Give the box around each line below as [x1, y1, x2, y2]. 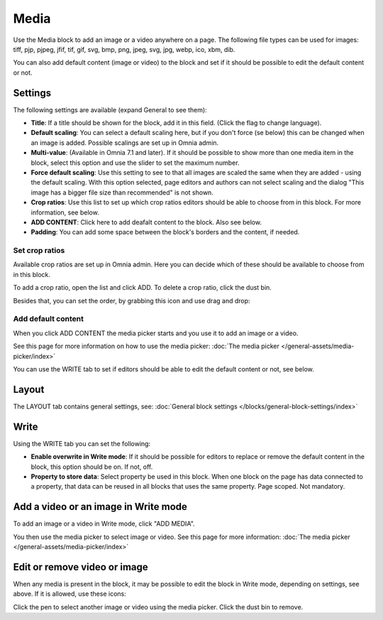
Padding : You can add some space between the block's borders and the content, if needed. [30, 228, 300, 236]
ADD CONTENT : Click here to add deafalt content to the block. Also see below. [30, 217, 262, 227]
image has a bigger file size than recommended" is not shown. [30, 188, 214, 197]
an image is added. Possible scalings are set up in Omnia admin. [30, 138, 219, 147]
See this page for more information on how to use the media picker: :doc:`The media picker [13, 342, 280, 351]
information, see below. [30, 208, 99, 217]
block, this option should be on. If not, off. [30, 462, 153, 471]
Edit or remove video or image [13, 561, 148, 573]
